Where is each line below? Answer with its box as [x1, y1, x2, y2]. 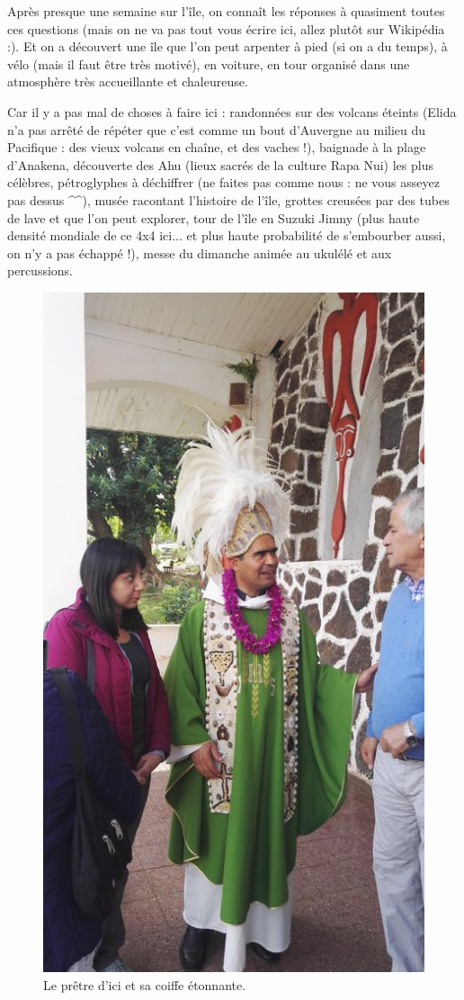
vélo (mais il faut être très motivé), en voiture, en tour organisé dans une [7, 54, 410, 73]
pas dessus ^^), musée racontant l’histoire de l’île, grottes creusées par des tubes [7, 190, 450, 209]
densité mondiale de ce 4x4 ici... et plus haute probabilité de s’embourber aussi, [7, 226, 446, 245]
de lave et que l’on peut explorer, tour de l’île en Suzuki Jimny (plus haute [7, 208, 420, 227]
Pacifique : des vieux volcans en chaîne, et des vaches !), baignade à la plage [7, 138, 426, 157]
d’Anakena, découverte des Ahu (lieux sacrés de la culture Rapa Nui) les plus [7, 155, 433, 174]
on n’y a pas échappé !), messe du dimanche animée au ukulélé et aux [7, 243, 392, 262]
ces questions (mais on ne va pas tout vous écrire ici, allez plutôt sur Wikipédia [7, 19, 445, 38]
